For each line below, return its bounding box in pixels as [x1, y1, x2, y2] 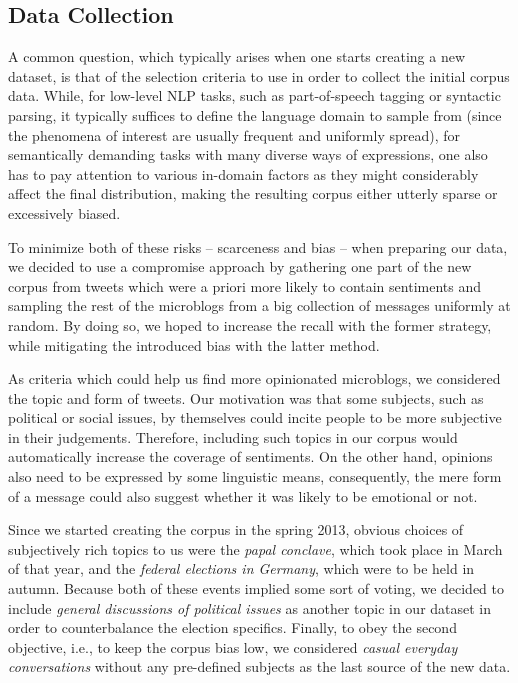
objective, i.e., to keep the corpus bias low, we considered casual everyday [8, 636, 458, 657]
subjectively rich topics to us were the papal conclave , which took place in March [8, 538, 503, 559]
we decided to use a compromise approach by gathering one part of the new [8, 256, 472, 277]
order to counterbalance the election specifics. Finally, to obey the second [8, 617, 457, 638]
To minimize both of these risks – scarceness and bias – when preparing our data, [8, 236, 508, 257]
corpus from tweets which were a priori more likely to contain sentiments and [8, 275, 481, 296]
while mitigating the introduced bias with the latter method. [8, 334, 380, 355]
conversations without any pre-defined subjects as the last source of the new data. [8, 656, 511, 677]
